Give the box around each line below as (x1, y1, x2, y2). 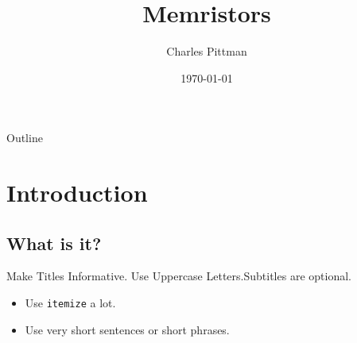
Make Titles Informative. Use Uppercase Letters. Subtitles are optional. (6, 268, 351, 284)
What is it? (6, 230, 102, 255)
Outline (6, 129, 43, 146)
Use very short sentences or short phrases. (25, 321, 230, 337)
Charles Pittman (166, 43, 247, 60)
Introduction (6, 176, 148, 209)
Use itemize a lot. (25, 295, 116, 311)
